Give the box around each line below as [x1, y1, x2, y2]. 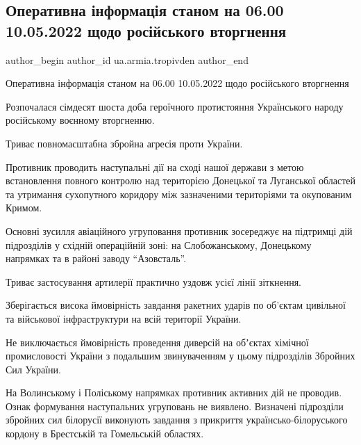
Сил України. [6, 362, 61, 376]
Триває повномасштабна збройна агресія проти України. [6, 136, 243, 150]
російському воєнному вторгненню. [6, 113, 155, 127]
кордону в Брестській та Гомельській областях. [6, 426, 204, 441]
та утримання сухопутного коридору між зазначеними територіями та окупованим [6, 186, 352, 201]
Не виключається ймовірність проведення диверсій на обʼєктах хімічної [6, 334, 309, 349]
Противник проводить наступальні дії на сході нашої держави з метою [6, 159, 304, 174]
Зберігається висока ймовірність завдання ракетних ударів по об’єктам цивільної [6, 298, 346, 312]
